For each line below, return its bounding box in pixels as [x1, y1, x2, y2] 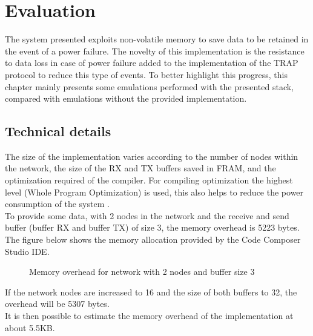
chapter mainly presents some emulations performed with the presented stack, [5, 80, 294, 93]
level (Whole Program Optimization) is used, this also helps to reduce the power [5, 185, 304, 198]
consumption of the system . [5, 197, 110, 210]
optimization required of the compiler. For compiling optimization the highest [5, 174, 293, 186]
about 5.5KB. [5, 321, 55, 334]
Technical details [5, 122, 111, 140]
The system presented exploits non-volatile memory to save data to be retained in [5, 33, 309, 45]
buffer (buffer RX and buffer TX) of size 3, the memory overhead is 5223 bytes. [5, 221, 300, 234]
